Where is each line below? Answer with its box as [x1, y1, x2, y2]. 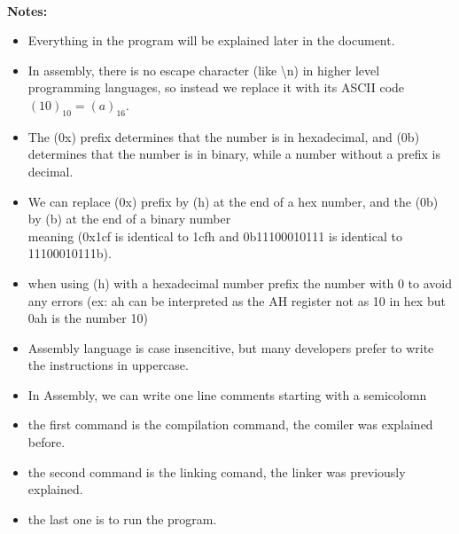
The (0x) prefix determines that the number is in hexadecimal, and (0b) [27, 127, 420, 145]
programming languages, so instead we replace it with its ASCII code [27, 78, 405, 97]
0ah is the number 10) [27, 309, 148, 327]
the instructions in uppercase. [27, 356, 189, 374]
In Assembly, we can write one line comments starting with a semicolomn [27, 385, 427, 404]
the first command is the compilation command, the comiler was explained [27, 415, 433, 434]
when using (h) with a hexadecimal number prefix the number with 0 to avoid [27, 273, 452, 292]
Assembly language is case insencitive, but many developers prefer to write [27, 338, 434, 357]
